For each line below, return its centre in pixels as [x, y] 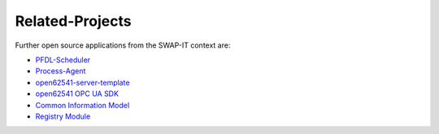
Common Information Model [83, 105]
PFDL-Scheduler [63, 60]
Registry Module [63, 116]
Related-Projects [73, 21]
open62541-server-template [83, 82]
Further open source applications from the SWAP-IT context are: [123, 45]
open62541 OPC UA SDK [77, 94]
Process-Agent [61, 71]
